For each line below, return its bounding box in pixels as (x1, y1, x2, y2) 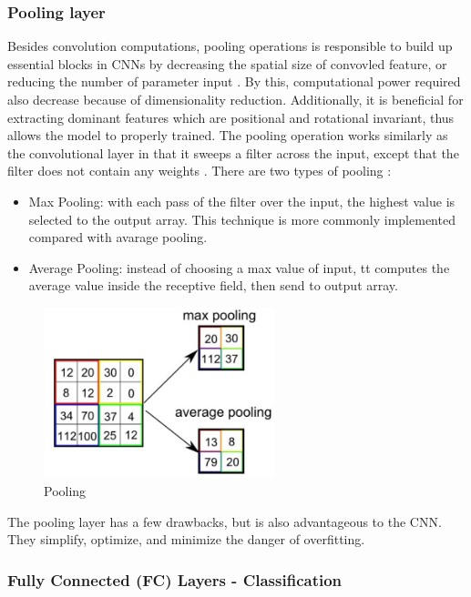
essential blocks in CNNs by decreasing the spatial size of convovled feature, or (7, 54, 447, 73)
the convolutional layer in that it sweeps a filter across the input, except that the (7, 143, 459, 162)
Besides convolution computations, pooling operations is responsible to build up (7, 36, 453, 56)
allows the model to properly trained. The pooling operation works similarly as (7, 126, 448, 145)
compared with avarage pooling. (28, 228, 208, 247)
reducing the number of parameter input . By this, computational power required (7, 72, 461, 91)
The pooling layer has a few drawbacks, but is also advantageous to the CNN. (7, 511, 442, 531)
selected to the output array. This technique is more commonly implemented (28, 209, 456, 228)
